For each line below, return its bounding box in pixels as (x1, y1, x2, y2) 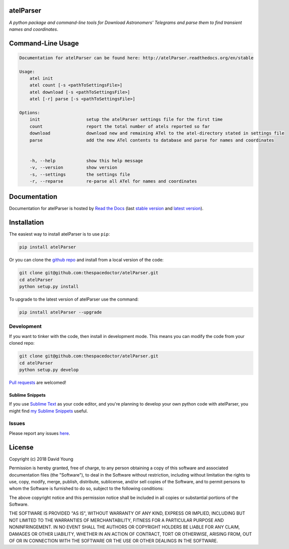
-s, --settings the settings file (29, 171, 130, 177)
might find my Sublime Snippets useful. (9, 408, 88, 414)
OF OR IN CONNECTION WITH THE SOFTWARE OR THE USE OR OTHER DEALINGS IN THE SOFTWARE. (9, 538, 218, 544)
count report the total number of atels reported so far (29, 123, 210, 129)
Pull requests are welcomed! (9, 380, 66, 385)
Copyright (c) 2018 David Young (9, 456, 73, 462)
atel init (29, 76, 53, 81)
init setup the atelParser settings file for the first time (29, 117, 223, 122)
